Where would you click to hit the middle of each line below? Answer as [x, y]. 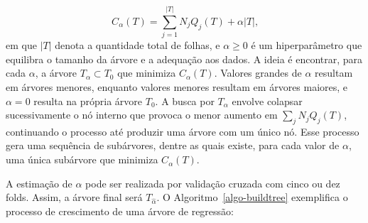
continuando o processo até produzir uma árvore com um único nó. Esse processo [183, 131]
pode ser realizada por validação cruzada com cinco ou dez [213, 183]
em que [21, 45]
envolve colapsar [267, 100]
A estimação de [39, 183]
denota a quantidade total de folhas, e [137, 45]
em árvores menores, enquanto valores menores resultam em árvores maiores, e [177, 86]
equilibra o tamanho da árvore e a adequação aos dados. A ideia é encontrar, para [184, 59]
